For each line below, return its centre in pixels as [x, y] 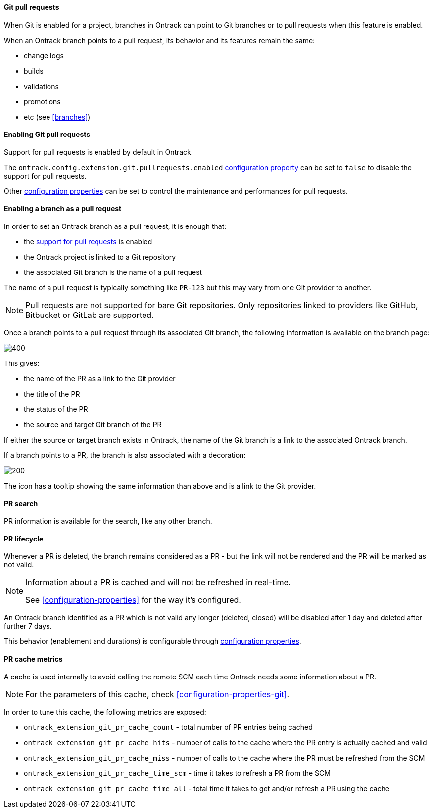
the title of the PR [52, 394]
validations [41, 86]
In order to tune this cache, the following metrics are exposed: [105, 712]
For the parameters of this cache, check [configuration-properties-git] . [157, 694]
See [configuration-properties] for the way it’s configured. [133, 600]
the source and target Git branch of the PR [93, 425]
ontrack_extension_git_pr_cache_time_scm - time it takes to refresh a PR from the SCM [177, 773]
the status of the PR [56, 409]
